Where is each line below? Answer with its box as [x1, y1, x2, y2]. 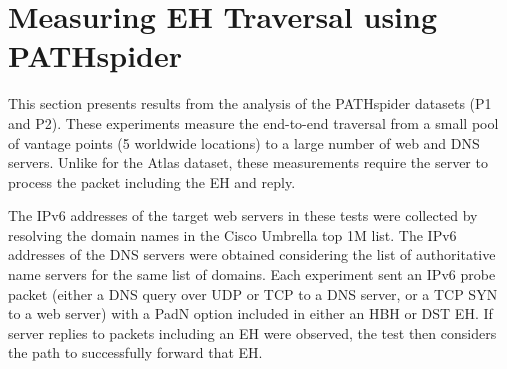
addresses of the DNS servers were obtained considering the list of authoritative [8, 244, 496, 265]
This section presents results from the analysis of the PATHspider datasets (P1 [8, 93, 492, 114]
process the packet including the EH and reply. [8, 171, 296, 192]
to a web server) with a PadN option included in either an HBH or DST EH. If [8, 303, 493, 324]
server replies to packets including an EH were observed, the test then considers [8, 322, 497, 343]
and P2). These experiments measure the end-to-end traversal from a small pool [8, 112, 499, 133]
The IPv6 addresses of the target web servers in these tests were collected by [8, 205, 478, 226]
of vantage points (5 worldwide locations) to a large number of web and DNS [8, 132, 480, 153]
